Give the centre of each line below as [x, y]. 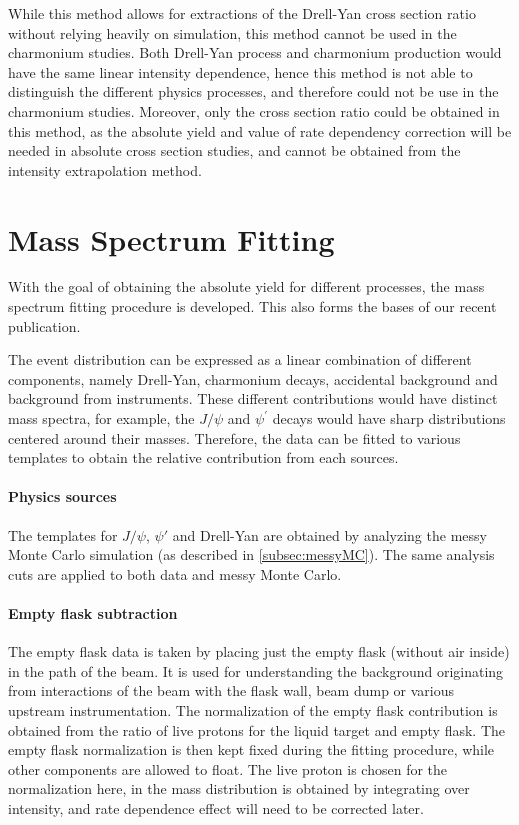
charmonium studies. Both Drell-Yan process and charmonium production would [255, 52]
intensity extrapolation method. [105, 169]
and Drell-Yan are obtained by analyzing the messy [329, 534]
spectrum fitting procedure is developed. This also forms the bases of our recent [252, 306]
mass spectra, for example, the [101, 418]
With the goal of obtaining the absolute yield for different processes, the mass [246, 286]
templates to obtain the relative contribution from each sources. [203, 457]
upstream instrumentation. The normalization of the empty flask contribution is [253, 709]
